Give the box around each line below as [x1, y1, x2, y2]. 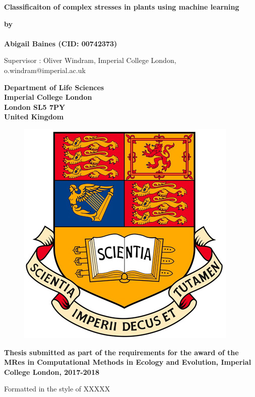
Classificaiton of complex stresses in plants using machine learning [4, 2, 239, 12]
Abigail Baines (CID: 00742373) [4, 38, 117, 48]
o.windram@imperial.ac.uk [4, 64, 86, 75]
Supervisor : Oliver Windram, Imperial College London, [4, 55, 176, 65]
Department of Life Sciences [4, 82, 104, 92]
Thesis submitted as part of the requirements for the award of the [4, 347, 239, 357]
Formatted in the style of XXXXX [4, 383, 110, 394]
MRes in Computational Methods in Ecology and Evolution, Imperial [4, 357, 251, 367]
